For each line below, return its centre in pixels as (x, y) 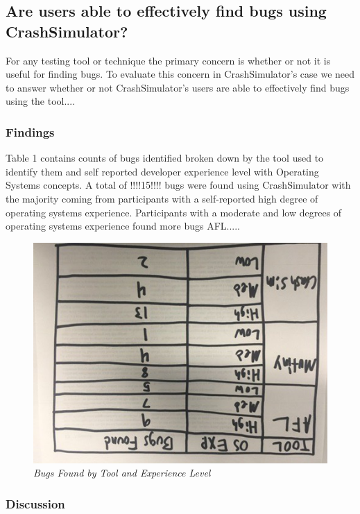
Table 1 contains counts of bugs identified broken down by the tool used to (165, 158)
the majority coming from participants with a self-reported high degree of (162, 198)
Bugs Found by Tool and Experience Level (122, 473)
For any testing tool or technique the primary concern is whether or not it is (168, 60)
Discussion (35, 503)
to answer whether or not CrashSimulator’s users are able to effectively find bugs (178, 87)
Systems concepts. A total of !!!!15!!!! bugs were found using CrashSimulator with (178, 185)
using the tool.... (41, 101)
